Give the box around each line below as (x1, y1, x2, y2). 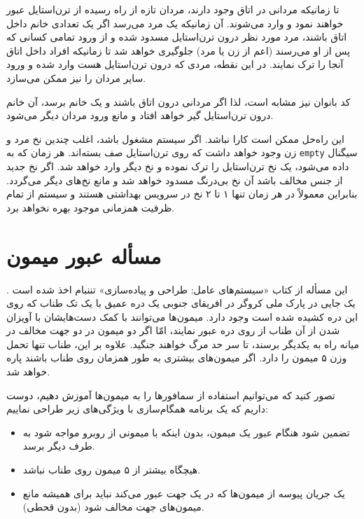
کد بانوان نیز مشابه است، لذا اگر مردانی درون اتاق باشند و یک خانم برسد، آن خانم (6, 94, 351, 109)
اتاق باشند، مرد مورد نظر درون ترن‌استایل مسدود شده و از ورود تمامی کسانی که (6, 29, 347, 44)
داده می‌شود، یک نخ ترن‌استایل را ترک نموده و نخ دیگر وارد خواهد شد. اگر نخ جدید (6, 159, 349, 173)
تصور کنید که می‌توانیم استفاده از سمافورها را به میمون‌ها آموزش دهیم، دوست (6, 387, 335, 402)
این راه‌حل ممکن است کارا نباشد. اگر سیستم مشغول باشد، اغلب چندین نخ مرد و (6, 131, 344, 146)
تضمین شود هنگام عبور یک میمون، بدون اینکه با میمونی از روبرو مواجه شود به (22, 424, 350, 439)
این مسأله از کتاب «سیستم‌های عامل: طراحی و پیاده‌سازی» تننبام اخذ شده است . (6, 282, 348, 296)
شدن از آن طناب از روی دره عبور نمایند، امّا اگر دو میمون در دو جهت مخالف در (6, 323, 340, 338)
